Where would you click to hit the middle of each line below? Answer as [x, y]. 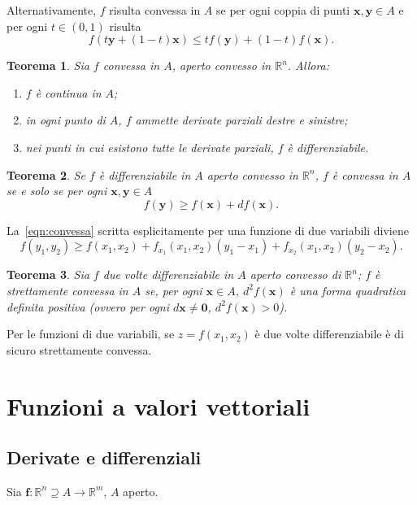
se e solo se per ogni [57, 191]
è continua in [68, 92]
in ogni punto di [65, 120]
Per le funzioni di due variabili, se [91, 334]
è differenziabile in [145, 174]
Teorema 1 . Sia [48, 65]
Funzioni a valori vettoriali [159, 405]
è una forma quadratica [348, 290]
